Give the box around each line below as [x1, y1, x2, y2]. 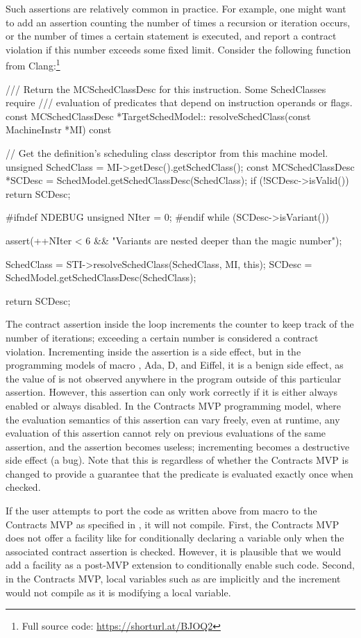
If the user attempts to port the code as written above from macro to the [6, 503, 317, 518]
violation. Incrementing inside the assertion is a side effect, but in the [6, 344, 301, 358]
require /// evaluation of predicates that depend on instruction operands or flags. [6, 95, 353, 110]
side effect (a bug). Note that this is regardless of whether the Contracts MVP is [6, 453, 349, 467]
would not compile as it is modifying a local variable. [6, 585, 231, 599]
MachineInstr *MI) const [6, 122, 112, 137]
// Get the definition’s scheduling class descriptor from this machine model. [6, 146, 328, 160]
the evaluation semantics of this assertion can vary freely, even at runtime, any [6, 412, 340, 426]
